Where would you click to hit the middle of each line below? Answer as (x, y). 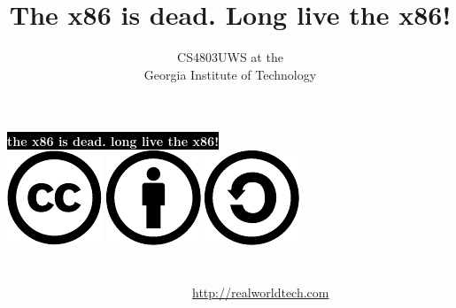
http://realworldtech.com (261, 292)
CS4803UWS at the (230, 57)
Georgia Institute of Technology (230, 74)
